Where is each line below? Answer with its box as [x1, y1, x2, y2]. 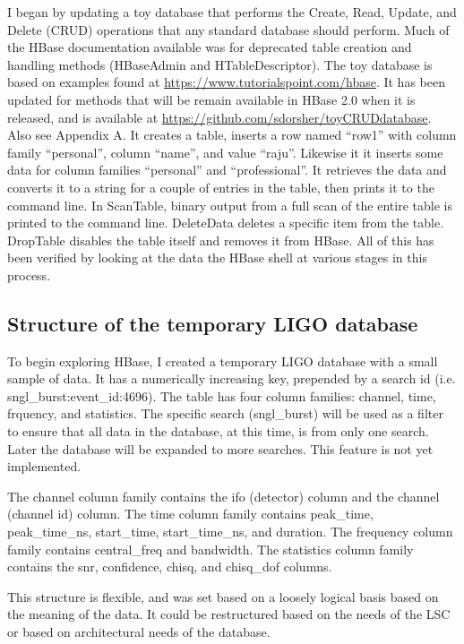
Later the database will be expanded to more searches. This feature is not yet [7, 439, 434, 458]
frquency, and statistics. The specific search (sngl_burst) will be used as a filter [7, 404, 443, 423]
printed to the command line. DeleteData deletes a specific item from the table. [7, 213, 444, 232]
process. [7, 265, 51, 284]
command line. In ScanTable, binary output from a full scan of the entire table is [7, 195, 452, 214]
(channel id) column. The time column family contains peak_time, [7, 504, 374, 523]
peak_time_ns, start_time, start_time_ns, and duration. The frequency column [7, 522, 453, 541]
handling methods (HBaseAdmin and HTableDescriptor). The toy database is [7, 55, 433, 73]
